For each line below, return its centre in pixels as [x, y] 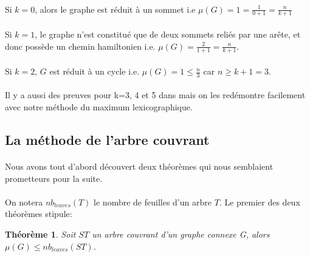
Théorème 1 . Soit [40, 234]
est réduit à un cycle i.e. [95, 71]
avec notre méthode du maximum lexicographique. [99, 107]
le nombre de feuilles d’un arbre [153, 202]
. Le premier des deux [260, 202]
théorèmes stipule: [39, 214]
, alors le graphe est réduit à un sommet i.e [115, 9]
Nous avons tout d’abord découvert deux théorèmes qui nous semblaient [139, 166]
